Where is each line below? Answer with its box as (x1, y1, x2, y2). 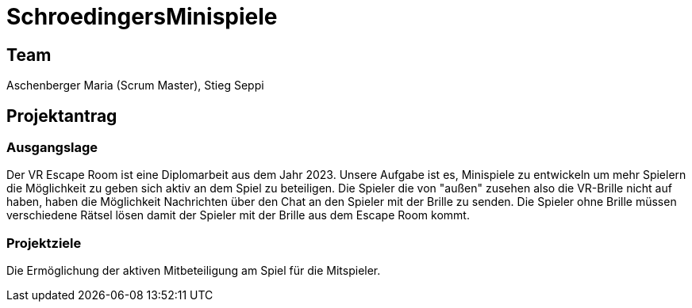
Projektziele (6, 234, 82, 251)
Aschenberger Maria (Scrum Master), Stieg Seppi (6, 78, 264, 93)
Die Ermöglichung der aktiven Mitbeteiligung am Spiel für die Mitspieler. (6, 264, 381, 278)
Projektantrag (6, 105, 117, 126)
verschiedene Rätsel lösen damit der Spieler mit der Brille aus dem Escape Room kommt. (6, 208, 470, 222)
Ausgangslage (6, 139, 98, 156)
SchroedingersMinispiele (6, 3, 278, 30)
